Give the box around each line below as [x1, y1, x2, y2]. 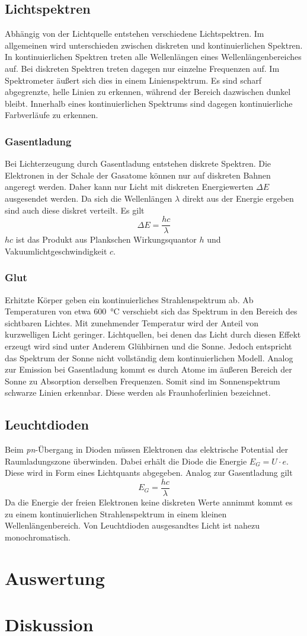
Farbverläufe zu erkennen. [5, 109, 98, 121]
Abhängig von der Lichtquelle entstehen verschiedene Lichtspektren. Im [5, 27, 264, 40]
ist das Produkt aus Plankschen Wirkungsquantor [15, 233, 197, 246]
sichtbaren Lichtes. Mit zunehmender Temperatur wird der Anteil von [5, 316, 258, 329]
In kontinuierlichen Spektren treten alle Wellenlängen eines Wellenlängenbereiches [5, 50, 302, 63]
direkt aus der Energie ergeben [182, 192, 294, 204]
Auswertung [5, 565, 105, 590]
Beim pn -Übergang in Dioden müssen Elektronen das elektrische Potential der [5, 443, 288, 456]
